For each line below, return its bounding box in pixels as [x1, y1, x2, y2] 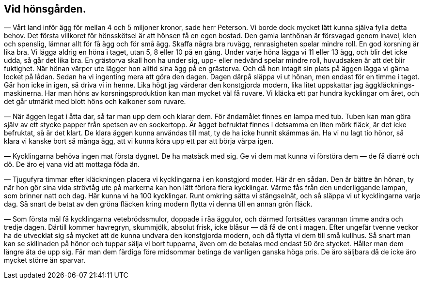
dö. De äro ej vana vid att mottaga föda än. [4, 160, 140, 169]
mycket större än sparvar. [4, 256, 86, 265]
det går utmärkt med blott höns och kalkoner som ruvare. [4, 97, 186, 106]
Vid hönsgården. [4, 3, 86, 15]
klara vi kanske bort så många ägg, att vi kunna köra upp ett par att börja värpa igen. [4, 137, 274, 146]
